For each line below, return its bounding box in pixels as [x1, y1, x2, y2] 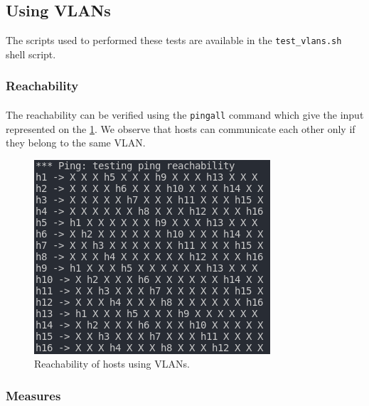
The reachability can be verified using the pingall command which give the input [6, 107, 364, 122]
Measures [6, 386, 61, 404]
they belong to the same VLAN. [6, 135, 146, 150]
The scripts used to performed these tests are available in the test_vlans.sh [6, 33, 342, 48]
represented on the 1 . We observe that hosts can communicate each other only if [6, 121, 355, 136]
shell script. [6, 46, 56, 61]
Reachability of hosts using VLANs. [34, 356, 190, 371]
